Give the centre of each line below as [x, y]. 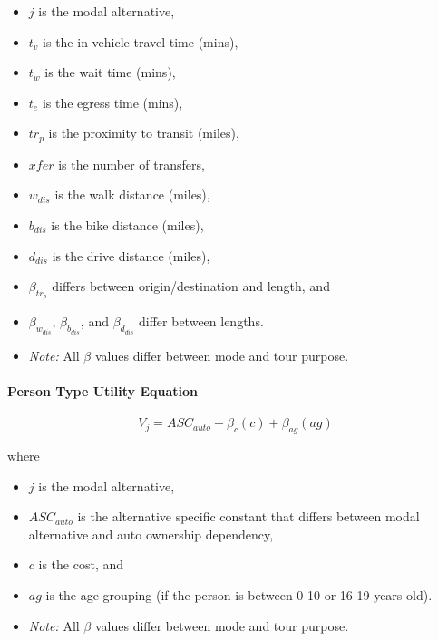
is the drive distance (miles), [131, 255]
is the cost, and [81, 564]
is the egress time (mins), [112, 102]
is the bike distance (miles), [127, 225]
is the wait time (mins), [110, 72]
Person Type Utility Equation [102, 391]
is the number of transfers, [131, 164]
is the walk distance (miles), [132, 194]
